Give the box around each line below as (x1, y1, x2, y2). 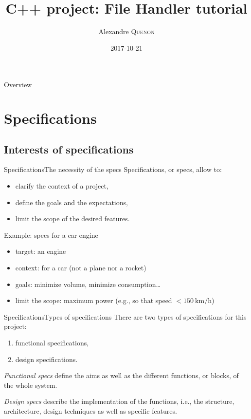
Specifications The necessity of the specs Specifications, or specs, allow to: (4, 164, 222, 174)
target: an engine (15, 246, 66, 256)
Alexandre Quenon (98, 26, 155, 37)
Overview (4, 79, 32, 90)
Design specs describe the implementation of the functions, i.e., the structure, (4, 396, 234, 406)
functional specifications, (15, 338, 89, 348)
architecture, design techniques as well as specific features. (4, 405, 177, 416)
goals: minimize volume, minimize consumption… (15, 279, 161, 289)
